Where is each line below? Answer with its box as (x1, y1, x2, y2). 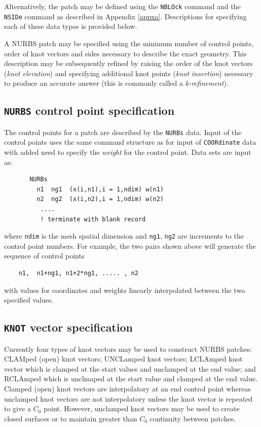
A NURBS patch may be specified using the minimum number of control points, (4, 38, 253, 48)
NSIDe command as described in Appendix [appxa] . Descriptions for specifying (4, 11, 247, 21)
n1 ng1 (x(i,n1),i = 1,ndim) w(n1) (36, 185, 164, 193)
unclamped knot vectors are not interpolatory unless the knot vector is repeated (4, 393, 253, 404)
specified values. (4, 294, 54, 305)
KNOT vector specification (4, 319, 133, 335)
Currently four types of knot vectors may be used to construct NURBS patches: (4, 343, 252, 354)
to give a (4, 403, 31, 414)
